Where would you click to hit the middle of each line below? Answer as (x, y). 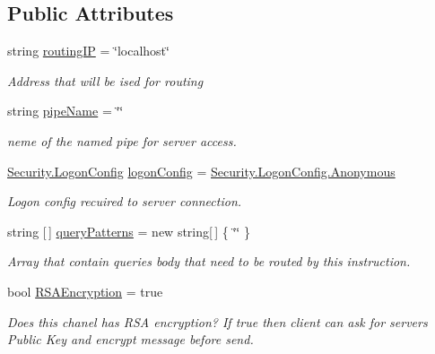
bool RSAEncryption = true (85, 291)
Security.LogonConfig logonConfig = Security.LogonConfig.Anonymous (201, 171)
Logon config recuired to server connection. (125, 201)
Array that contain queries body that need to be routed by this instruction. (209, 261)
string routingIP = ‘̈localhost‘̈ (88, 51)
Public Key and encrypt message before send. (130, 339)
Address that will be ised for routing (105, 80)
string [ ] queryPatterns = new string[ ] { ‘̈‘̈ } (129, 231)
